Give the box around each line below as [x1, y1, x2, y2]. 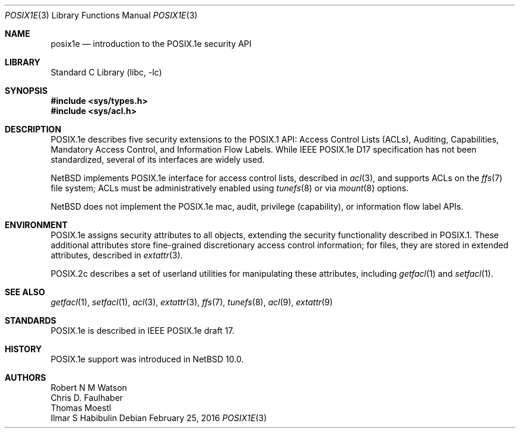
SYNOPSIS [5, 86, 48, 96]
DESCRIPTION [5, 124, 62, 134]
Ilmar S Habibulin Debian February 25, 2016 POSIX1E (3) [50, 413, 267, 423]
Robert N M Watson [50, 383, 127, 393]
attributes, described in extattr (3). [50, 250, 183, 260]
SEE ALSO [5, 287, 45, 297]
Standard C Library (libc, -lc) [50, 67, 162, 77]
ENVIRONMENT [5, 220, 68, 230]
